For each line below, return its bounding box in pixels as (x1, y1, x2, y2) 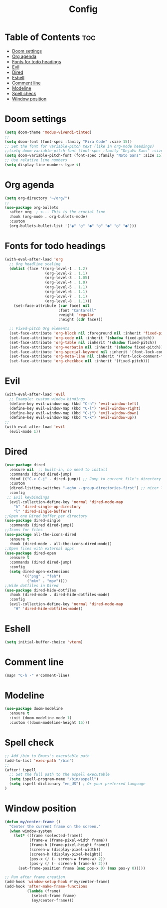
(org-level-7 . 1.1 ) (44, 294, 88, 299)
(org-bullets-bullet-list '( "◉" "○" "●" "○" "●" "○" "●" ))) (9, 224, 137, 229)
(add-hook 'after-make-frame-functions (4, 884, 88, 889)
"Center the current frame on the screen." (9, 824, 101, 829)
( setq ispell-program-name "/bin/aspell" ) (9, 777, 99, 782)
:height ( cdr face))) (58, 317, 103, 322)
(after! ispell (4, 767, 36, 772)
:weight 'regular (58, 312, 94, 317)
